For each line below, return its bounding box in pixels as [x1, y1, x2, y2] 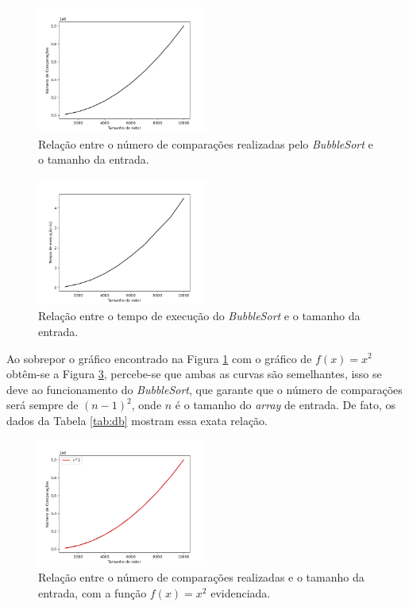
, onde [131, 396, 162, 413]
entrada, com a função [38, 584, 147, 601]
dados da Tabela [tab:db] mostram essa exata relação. [6, 412, 268, 428]
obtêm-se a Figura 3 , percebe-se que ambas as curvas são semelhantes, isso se [6, 365, 382, 382]
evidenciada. [210, 584, 271, 601]
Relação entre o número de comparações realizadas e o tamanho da [38, 569, 365, 586]
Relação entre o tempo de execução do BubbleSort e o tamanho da [38, 307, 361, 324]
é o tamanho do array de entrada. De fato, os [175, 396, 395, 413]
